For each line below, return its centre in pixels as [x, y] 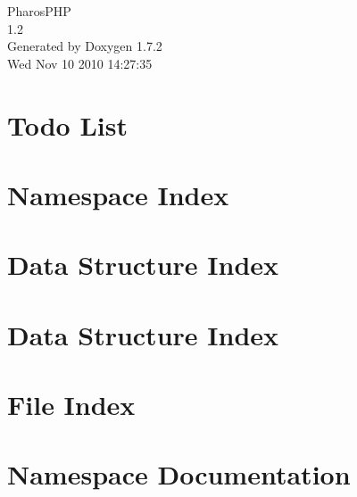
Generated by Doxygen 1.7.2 [85, 46]
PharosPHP [39, 11]
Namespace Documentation [179, 474]
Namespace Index [118, 194]
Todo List [67, 124]
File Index [71, 405]
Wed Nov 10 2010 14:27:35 [80, 63]
